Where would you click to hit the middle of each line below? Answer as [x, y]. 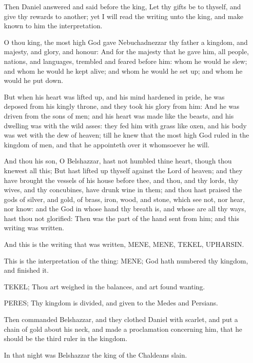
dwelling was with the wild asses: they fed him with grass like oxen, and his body [125, 125]
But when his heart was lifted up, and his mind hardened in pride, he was [114, 96]
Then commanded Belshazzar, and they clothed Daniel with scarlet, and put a [121, 319]
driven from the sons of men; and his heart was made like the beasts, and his [119, 115]
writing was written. [34, 228]
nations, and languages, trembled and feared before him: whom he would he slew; [126, 61]
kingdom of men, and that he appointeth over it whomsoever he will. [107, 144]
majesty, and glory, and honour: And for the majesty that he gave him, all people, [126, 51]
